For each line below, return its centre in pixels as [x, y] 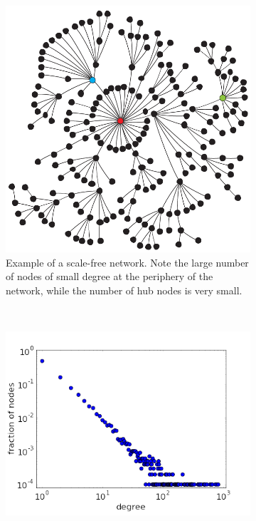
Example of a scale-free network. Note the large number [127, 262]
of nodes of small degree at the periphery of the [110, 276]
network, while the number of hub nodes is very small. [124, 290]
